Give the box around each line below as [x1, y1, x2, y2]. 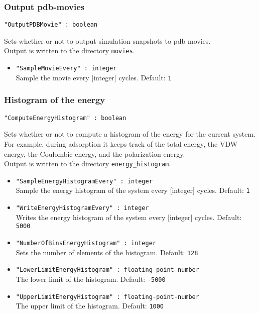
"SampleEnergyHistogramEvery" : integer [16, 177, 153, 185]
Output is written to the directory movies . [4, 45, 135, 56]
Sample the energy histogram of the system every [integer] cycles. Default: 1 [16, 185, 250, 195]
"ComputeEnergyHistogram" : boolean [4, 114, 126, 122]
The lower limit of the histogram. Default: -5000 [16, 273, 166, 284]
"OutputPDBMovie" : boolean [4, 21, 98, 29]
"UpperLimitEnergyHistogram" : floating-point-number [16, 293, 199, 300]
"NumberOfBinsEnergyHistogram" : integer [16, 239, 156, 247]
